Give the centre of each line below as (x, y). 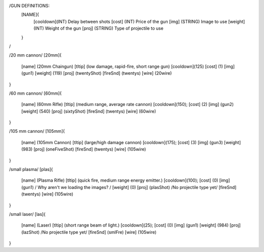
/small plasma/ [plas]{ (31, 169)
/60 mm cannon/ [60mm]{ (35, 93)
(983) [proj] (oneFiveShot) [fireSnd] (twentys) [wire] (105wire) (84, 149)
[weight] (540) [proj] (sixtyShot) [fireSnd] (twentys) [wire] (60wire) (89, 111)
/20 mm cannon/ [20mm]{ (35, 55)
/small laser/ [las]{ (27, 214)
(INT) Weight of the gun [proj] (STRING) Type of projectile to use (99, 28)
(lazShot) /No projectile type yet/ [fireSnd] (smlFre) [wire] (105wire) (89, 232)
